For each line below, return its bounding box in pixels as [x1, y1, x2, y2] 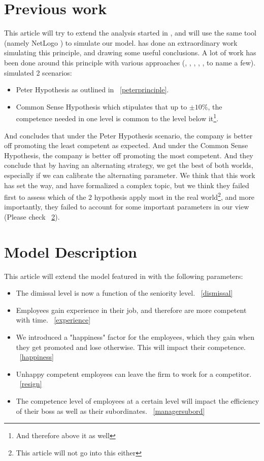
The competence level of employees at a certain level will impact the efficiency [16, 396, 259, 406]
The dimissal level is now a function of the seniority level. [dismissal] [16, 288, 233, 298]
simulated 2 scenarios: [4, 67, 72, 78]
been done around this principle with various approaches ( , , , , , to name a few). [4, 57, 256, 67]
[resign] [19, 378, 42, 389]
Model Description [4, 241, 137, 262]
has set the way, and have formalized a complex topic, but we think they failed [4, 180, 249, 190]
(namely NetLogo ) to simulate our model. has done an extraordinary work [4, 37, 238, 48]
